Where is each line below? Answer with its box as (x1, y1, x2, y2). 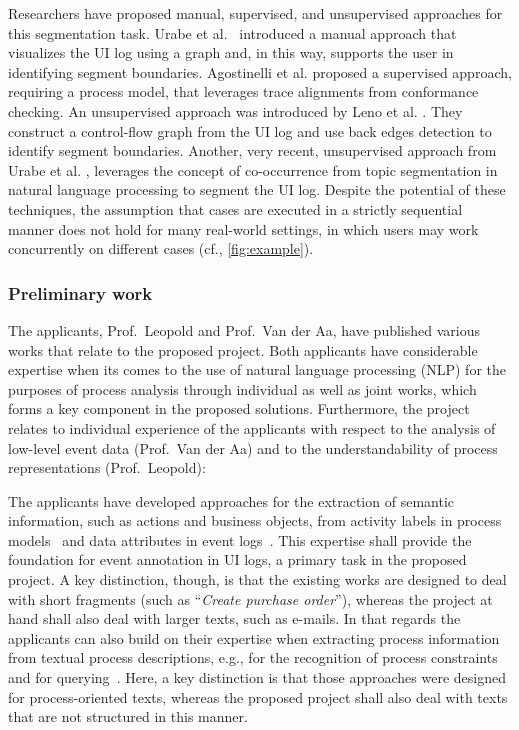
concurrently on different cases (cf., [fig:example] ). (8, 238, 314, 259)
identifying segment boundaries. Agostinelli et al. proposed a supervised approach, (8, 61, 512, 82)
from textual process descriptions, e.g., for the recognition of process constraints (8, 647, 498, 668)
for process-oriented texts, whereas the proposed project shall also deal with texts (8, 686, 508, 707)
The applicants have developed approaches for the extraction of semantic (8, 490, 454, 511)
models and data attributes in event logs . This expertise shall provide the (8, 529, 472, 550)
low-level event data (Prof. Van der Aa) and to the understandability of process (8, 437, 498, 458)
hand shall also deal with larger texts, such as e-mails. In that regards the (8, 608, 461, 629)
